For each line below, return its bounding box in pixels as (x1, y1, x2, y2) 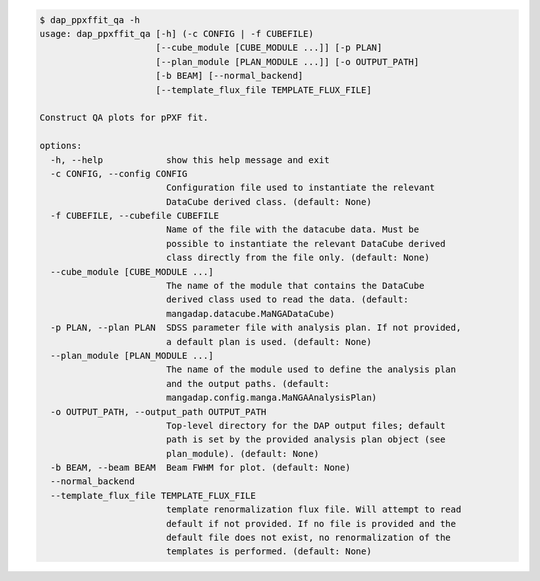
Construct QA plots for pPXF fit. (39, 112, 209, 124)
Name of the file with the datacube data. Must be (165, 224, 420, 235)
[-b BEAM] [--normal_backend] (155, 70, 304, 82)
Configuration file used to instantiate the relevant (165, 182, 435, 194)
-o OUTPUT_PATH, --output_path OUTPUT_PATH (50, 406, 267, 417)
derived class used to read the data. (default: (165, 294, 409, 305)
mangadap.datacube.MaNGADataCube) (165, 308, 335, 319)
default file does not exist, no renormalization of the (165, 532, 452, 544)
